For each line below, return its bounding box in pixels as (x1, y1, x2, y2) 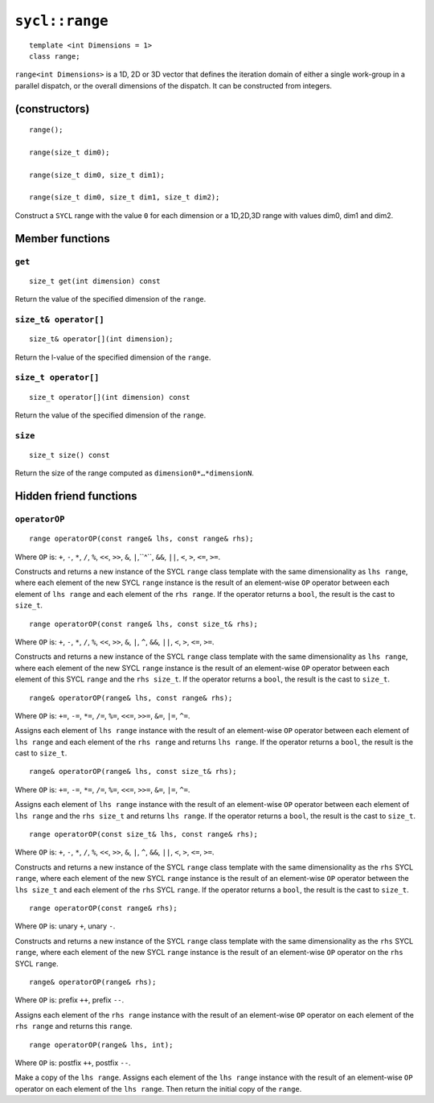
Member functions (14, 232, 110, 245)
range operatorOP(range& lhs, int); (29, 1040, 174, 1049)
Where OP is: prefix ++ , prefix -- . (14, 995, 125, 1005)
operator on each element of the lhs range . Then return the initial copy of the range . (14, 1084, 302, 1093)
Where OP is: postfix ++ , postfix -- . (14, 1058, 132, 1068)
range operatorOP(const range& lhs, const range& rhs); (29, 534, 254, 543)
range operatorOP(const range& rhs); (29, 903, 178, 912)
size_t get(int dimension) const (29, 276, 161, 286)
